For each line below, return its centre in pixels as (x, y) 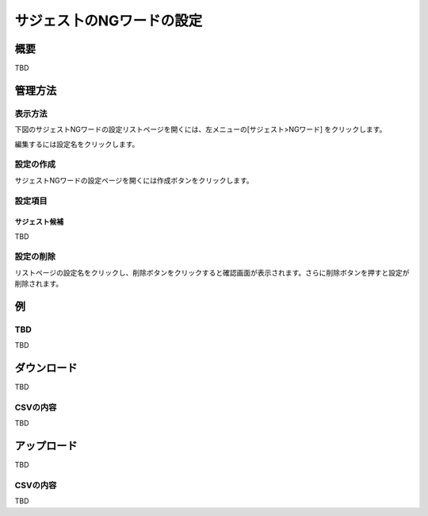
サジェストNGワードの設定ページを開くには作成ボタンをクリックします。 (134, 180)
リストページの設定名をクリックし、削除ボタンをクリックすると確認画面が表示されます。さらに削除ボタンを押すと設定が (212, 272)
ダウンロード (46, 368)
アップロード (46, 446)
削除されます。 (39, 284)
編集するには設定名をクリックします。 (77, 144)
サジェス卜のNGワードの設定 (109, 21)
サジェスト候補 (39, 221)
